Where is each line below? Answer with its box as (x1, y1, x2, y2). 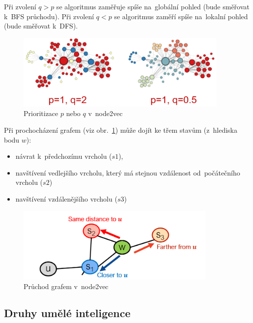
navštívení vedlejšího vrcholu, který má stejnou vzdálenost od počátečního (15, 167, 240, 177)
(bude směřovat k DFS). (4, 21, 78, 31)
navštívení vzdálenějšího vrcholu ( (15, 193, 117, 204)
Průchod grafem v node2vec (24, 281, 109, 292)
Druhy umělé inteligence (4, 305, 131, 321)
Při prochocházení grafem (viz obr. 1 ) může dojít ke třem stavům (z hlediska (4, 124, 237, 135)
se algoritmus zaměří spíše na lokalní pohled (114, 11, 248, 21)
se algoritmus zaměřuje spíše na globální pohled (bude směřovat (56, 1, 250, 11)
